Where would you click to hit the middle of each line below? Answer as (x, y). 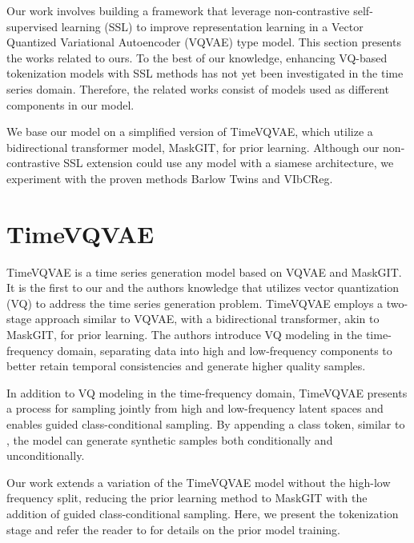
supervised (32, 26)
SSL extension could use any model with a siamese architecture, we (229, 163)
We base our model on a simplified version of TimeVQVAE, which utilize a (190, 132)
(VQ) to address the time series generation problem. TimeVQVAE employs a (195, 303)
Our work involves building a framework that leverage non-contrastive (178, 10)
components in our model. (70, 104)
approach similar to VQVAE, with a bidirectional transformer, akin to (207, 319)
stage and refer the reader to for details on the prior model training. (173, 529)
